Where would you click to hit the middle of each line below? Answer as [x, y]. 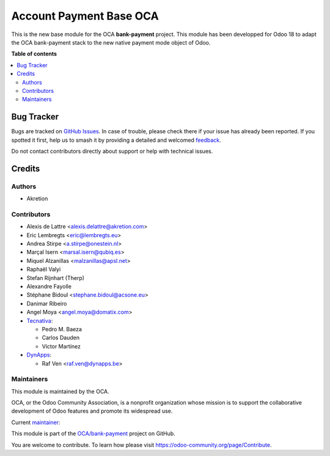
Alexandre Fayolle [49, 286]
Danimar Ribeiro [47, 303]
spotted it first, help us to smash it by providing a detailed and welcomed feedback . [116, 140]
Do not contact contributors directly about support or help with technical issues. [112, 151]
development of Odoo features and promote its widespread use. [92, 411]
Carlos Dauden [61, 338]
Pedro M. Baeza [62, 329]
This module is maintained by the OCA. [60, 391]
